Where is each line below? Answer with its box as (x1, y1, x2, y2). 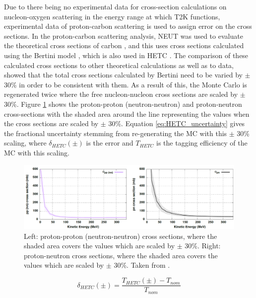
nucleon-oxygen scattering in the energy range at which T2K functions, (4, 11, 220, 21)
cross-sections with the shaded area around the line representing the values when (4, 108, 250, 119)
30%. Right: (185, 240, 221, 251)
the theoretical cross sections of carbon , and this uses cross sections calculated (4, 40, 244, 51)
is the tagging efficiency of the (156, 138, 248, 148)
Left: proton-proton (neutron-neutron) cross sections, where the (24, 230, 217, 241)
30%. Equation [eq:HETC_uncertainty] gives (108, 118, 245, 129)
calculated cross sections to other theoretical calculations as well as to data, (4, 60, 234, 70)
